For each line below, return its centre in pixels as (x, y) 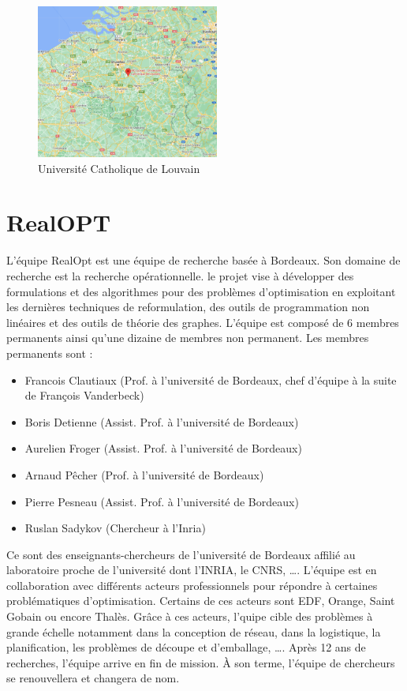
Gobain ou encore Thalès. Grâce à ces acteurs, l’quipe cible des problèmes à (190, 616)
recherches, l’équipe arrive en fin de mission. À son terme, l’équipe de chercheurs (201, 662)
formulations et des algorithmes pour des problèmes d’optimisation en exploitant (201, 291)
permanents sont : (50, 353)
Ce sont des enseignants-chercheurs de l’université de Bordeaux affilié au (181, 554)
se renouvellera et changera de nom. (93, 678)
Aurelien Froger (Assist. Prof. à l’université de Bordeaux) (163, 448)
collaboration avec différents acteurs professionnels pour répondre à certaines (192, 585)
